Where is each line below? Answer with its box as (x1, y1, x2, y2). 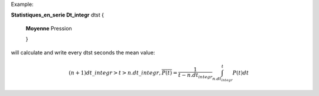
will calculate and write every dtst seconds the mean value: (11, 49, 155, 56)
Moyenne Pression (25, 25, 72, 32)
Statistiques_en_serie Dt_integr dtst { (11, 12, 105, 19)
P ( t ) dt (232, 69, 249, 76)
